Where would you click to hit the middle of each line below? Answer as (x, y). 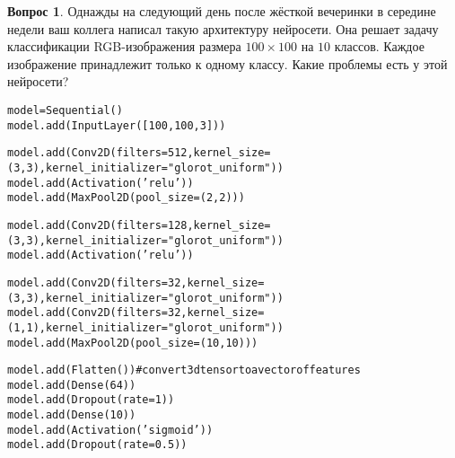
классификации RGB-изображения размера (124, 46)
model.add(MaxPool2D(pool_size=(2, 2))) (126, 198)
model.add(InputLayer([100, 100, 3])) (117, 125)
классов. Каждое (379, 46)
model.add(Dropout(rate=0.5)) (97, 445)
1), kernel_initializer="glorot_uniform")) (155, 327)
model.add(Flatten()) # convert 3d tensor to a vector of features (184, 370)
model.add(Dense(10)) (72, 415)
